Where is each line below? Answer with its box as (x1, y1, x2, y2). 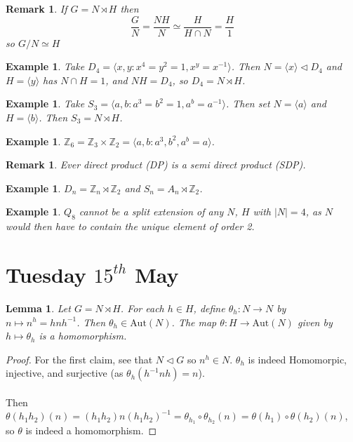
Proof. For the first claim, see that (6, 351, 153, 366)
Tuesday (6, 260, 86, 288)
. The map (171, 314, 217, 329)
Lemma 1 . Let (6, 300, 71, 315)
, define (193, 300, 225, 315)
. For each (120, 300, 164, 315)
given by (297, 314, 333, 329)
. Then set (225, 96, 270, 111)
